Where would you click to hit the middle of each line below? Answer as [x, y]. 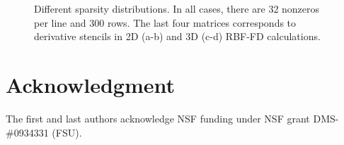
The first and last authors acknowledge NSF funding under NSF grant [158, 118]
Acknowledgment [90, 84]
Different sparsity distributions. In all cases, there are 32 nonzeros [177, 8]
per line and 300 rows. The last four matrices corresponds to [165, 22]
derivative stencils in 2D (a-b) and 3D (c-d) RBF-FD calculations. [177, 36]
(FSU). [67, 132]
